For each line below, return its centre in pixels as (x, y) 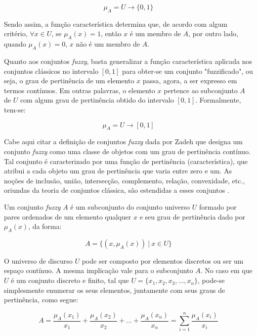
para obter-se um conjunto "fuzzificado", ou (188, 71)
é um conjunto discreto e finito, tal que (70, 280)
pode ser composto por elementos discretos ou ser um (163, 260)
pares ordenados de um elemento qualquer (68, 216)
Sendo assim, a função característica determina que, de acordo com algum (116, 24)
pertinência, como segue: (41, 300)
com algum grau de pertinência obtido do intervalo (97, 100)
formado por (218, 206)
